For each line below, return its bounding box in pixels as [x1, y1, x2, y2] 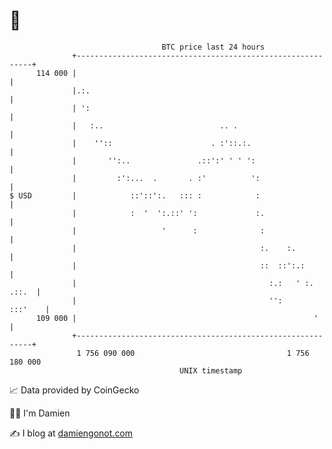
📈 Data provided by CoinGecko [9, 384, 140, 396]
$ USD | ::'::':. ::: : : [9, 190, 261, 201]
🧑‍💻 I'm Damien [9, 407, 71, 419]
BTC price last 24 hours [161, 42, 266, 52]
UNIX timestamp [179, 365, 243, 376]
